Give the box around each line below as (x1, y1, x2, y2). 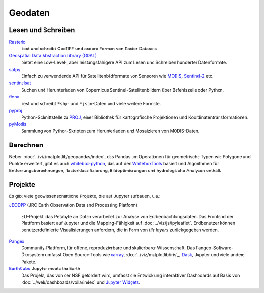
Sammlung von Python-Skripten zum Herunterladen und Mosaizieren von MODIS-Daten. (21, 128, 199, 134)
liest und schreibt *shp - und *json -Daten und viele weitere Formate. (21, 100, 161, 106)
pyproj (9, 107, 22, 113)
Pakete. (21, 259, 37, 265)
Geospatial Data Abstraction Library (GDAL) (9, 52, 97, 58)
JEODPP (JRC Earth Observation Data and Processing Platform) (9, 202, 138, 208)
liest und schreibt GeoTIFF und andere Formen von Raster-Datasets (21, 46, 157, 51)
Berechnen (9, 141, 44, 149)
